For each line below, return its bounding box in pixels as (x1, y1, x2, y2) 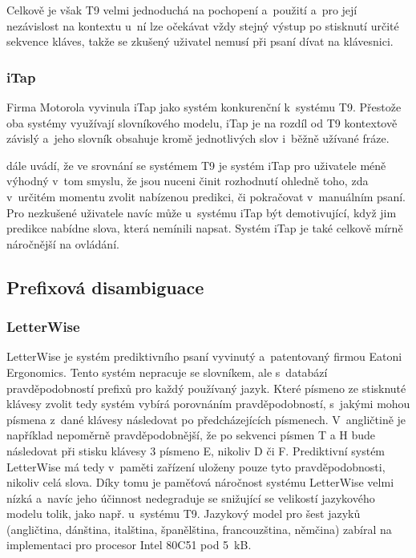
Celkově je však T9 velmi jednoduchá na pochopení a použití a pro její (6, 2, 357, 18)
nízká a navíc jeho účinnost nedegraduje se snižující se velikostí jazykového (6, 489, 375, 506)
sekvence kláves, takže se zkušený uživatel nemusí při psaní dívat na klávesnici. (6, 33, 394, 50)
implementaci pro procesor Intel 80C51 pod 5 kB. (6, 536, 252, 553)
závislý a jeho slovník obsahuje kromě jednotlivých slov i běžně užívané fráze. (6, 130, 390, 147)
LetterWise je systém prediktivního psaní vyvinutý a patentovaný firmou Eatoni (6, 348, 402, 365)
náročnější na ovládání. (6, 235, 119, 252)
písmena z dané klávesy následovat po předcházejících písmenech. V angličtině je (6, 410, 406, 427)
